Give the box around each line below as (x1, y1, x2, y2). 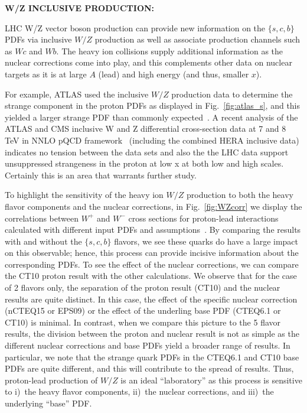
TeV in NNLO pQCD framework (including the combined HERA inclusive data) (5, 134, 299, 146)
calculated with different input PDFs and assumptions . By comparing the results (5, 223, 301, 236)
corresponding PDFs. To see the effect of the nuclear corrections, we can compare (5, 258, 299, 270)
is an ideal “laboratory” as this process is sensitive (120, 373, 302, 386)
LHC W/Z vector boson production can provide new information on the (5, 21, 266, 34)
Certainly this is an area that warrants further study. (5, 168, 197, 181)
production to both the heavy (187, 188, 293, 201)
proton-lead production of (5, 373, 98, 386)
